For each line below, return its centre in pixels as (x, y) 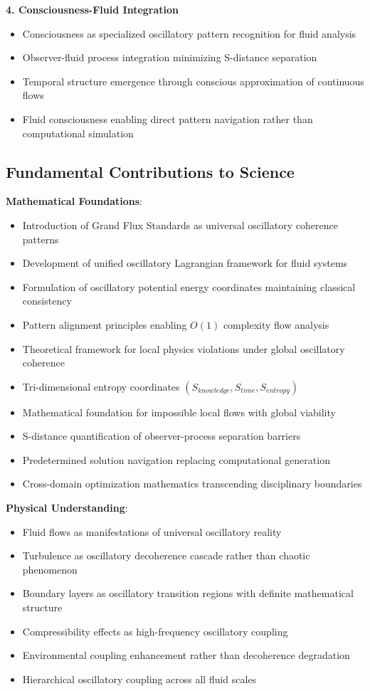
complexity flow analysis (276, 324)
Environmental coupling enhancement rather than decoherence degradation (186, 655)
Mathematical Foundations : (74, 201)
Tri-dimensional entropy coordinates (101, 386)
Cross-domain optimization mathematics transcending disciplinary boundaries (192, 484)
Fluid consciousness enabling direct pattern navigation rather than (168, 118)
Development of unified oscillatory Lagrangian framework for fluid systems (185, 263)
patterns (41, 239)
